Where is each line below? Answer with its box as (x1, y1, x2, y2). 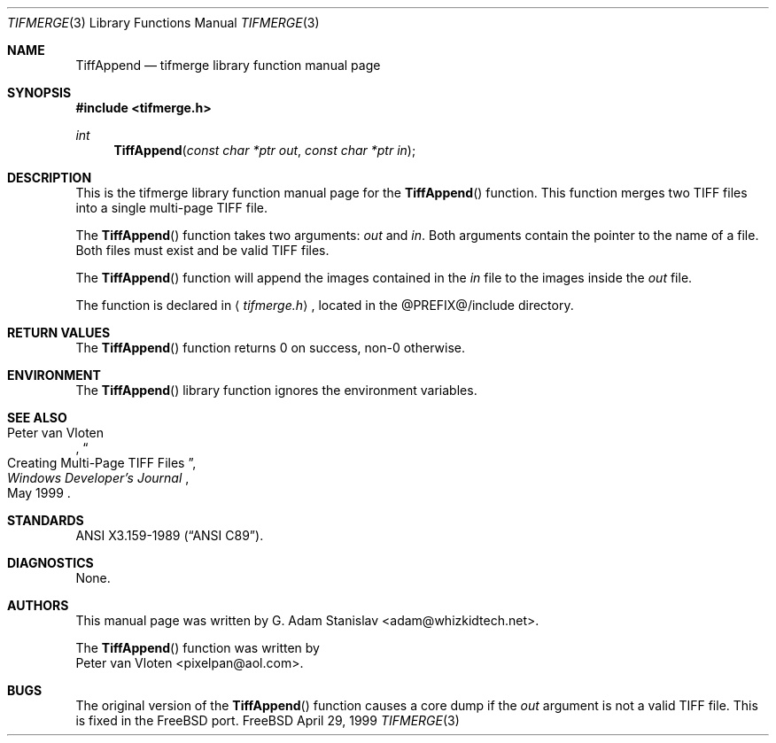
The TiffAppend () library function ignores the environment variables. (75, 383, 477, 398)
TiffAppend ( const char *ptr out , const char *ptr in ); (113, 143, 416, 158)
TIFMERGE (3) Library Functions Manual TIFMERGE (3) (7, 15, 320, 30)
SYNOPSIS (7, 85, 72, 100)
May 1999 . (7, 485, 71, 500)
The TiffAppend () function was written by (75, 640, 320, 655)
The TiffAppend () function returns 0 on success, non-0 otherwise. (75, 340, 465, 355)
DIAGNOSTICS (7, 555, 94, 570)
